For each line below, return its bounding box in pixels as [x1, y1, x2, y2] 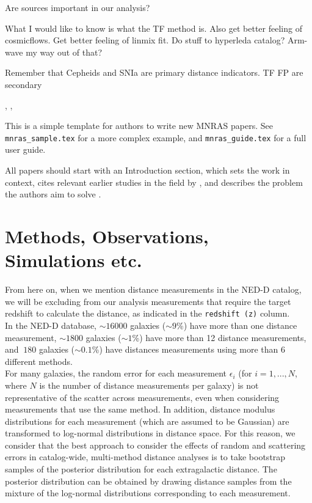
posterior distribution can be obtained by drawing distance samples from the [5, 474, 292, 487]
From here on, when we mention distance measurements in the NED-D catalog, [5, 283, 302, 296]
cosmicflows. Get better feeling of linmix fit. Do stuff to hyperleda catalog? [5, 34, 285, 46]
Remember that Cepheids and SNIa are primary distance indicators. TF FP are [5, 66, 303, 79]
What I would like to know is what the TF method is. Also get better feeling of [5, 21, 302, 34]
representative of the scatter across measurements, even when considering [5, 391, 280, 403]
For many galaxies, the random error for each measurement [5, 367, 227, 380]
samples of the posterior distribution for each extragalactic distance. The [5, 463, 277, 475]
